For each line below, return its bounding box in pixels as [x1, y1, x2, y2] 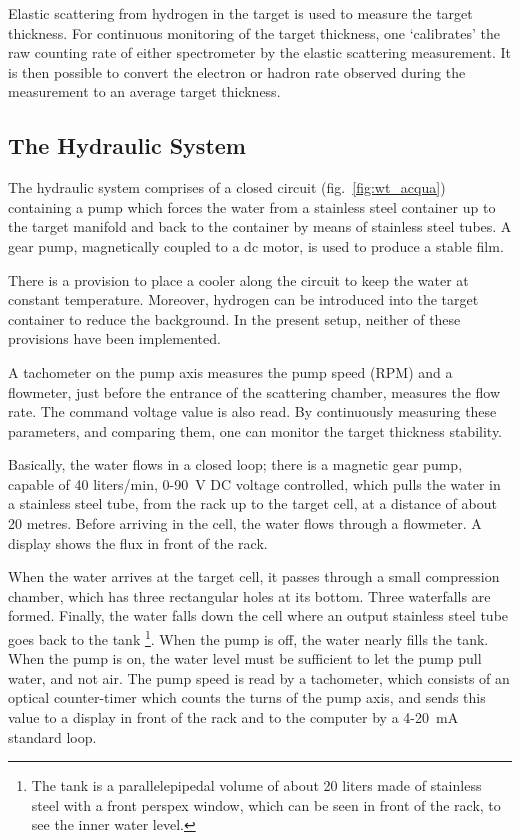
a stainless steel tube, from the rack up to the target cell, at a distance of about [8, 493, 497, 514]
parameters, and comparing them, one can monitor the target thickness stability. [8, 420, 503, 441]
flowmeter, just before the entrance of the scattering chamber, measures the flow [8, 381, 501, 402]
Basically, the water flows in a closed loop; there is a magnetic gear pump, [8, 454, 463, 475]
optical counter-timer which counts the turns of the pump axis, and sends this [8, 687, 486, 708]
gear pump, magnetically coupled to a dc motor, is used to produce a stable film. [8, 235, 504, 256]
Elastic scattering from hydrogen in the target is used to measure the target [8, 3, 473, 23]
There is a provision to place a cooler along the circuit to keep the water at [8, 269, 469, 290]
